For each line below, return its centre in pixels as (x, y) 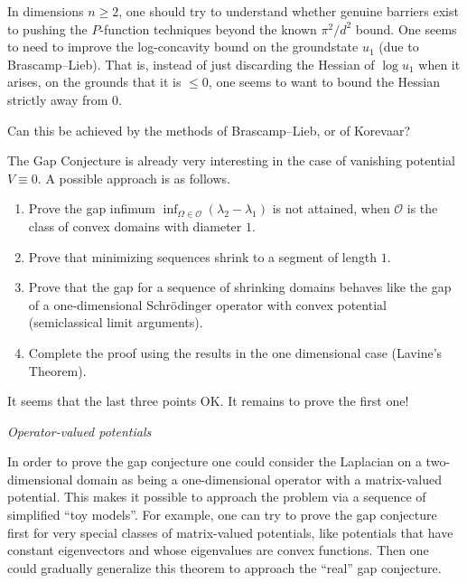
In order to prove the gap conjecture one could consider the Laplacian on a (215, 461)
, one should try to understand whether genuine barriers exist (289, 11)
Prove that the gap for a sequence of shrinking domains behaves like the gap (240, 287)
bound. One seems (406, 28)
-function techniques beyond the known (208, 28)
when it (439, 64)
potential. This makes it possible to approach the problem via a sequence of (217, 497)
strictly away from (58, 99)
